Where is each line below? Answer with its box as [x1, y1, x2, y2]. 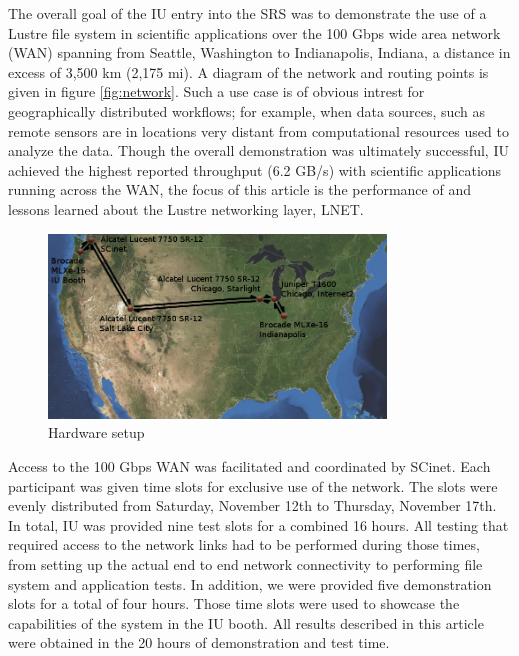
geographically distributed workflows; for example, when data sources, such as [8, 100, 486, 121]
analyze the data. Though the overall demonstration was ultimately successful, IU [8, 140, 509, 161]
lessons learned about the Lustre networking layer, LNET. [8, 198, 364, 219]
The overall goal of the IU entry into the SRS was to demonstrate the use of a [8, 3, 487, 23]
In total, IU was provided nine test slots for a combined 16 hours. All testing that [8, 514, 509, 535]
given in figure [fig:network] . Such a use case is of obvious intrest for [8, 81, 425, 102]
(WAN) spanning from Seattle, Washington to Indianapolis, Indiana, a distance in [8, 42, 511, 63]
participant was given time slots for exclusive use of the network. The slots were [8, 475, 498, 496]
